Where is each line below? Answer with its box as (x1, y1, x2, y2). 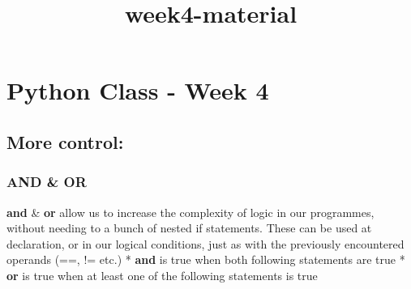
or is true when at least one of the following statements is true (6, 266, 318, 283)
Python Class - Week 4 (6, 74, 269, 107)
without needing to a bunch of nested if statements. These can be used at (6, 219, 372, 236)
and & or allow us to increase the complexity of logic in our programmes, (6, 203, 375, 220)
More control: (6, 129, 124, 154)
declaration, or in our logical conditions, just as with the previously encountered (6, 235, 405, 252)
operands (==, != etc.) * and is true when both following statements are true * (6, 251, 405, 268)
